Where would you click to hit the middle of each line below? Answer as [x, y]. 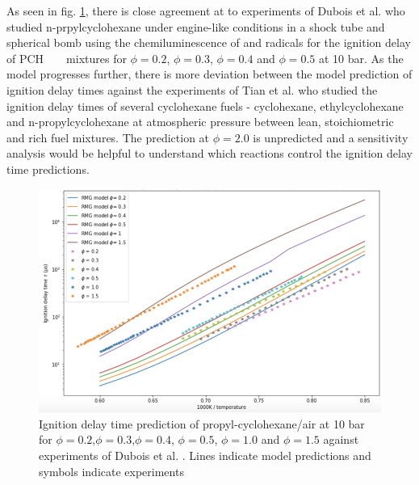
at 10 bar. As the [361, 58]
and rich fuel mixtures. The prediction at [108, 137]
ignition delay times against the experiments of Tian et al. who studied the [192, 89]
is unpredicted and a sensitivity [331, 137]
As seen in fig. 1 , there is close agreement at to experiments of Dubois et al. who [206, 11]
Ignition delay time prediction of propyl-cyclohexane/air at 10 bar [202, 423]
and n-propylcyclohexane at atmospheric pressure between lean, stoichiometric [200, 122]
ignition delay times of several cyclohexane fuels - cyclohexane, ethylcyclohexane [205, 105]
